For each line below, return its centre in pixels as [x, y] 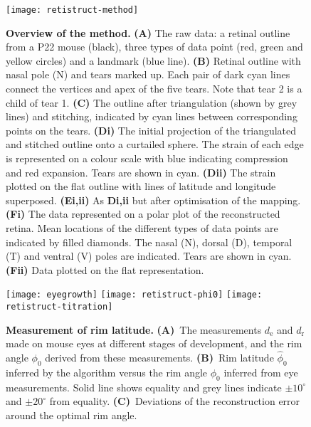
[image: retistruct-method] [72, 10]
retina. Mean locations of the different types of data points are [142, 227]
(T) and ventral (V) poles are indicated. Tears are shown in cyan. [149, 256]
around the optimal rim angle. [72, 415]
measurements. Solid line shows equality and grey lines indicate [144, 387]
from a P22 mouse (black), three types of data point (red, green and [154, 47]
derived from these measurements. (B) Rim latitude [159, 358]
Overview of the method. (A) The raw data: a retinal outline [148, 32]
